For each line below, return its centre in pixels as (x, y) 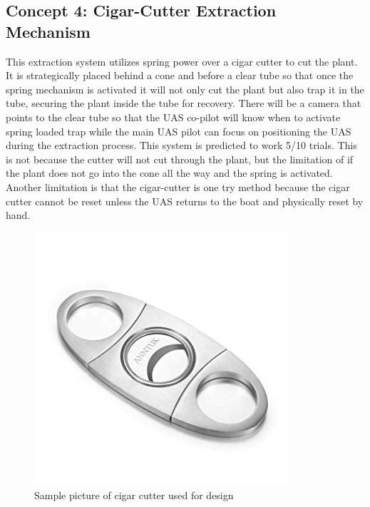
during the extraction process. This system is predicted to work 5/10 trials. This (181, 145)
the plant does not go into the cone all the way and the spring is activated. (169, 173)
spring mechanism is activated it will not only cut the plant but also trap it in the (185, 89)
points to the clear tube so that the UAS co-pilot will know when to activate (173, 117)
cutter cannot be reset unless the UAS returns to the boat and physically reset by (185, 201)
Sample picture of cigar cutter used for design (134, 495)
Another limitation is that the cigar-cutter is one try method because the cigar (178, 186)
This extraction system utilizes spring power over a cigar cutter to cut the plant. (182, 61)
